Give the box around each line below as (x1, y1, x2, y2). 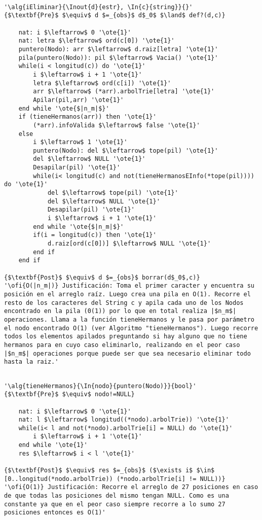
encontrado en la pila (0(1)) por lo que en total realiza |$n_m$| (4, 307, 237, 315)
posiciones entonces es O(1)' (4, 509, 106, 516)
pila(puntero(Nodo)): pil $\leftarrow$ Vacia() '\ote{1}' (18, 54, 218, 61)
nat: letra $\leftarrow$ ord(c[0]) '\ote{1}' (18, 37, 175, 45)
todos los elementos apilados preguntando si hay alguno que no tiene (4, 333, 247, 340)
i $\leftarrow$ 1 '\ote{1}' (33, 138, 128, 146)
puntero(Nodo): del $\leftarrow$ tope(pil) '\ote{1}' (33, 147, 218, 154)
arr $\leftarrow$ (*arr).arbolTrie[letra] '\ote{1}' (33, 88, 215, 95)
